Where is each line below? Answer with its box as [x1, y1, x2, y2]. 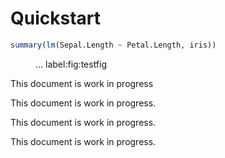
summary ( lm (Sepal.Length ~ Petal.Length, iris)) [10, 40, 217, 50]
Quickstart [10, 7, 102, 30]
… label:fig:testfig [35, 58, 108, 70]
